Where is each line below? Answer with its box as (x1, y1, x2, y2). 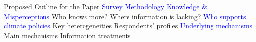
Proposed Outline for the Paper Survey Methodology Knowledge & (4, 1, 207, 11)
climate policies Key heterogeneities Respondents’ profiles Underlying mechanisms (4, 21, 253, 31)
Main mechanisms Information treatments (4, 30, 131, 40)
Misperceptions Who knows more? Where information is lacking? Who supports (4, 11, 246, 21)
